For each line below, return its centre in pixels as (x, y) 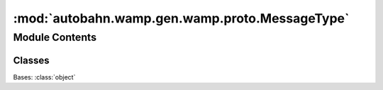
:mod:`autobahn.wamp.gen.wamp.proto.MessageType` (181, 18)
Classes (31, 60)
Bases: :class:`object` (44, 77)
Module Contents (55, 37)
